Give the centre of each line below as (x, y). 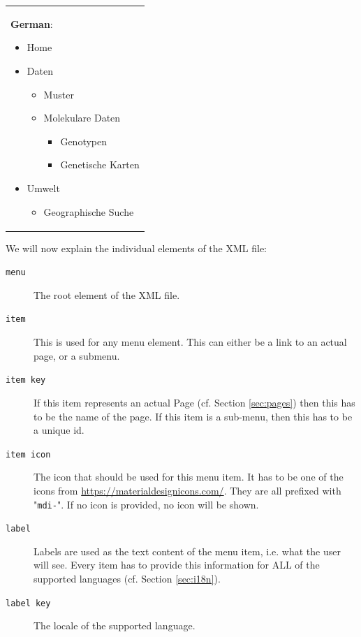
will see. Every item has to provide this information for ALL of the (177, 565)
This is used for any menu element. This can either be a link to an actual (190, 342)
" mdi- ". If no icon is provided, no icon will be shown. (146, 504)
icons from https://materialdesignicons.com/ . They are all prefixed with (187, 490)
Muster (59, 94)
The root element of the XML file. (107, 294)
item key (26, 380)
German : (32, 23)
